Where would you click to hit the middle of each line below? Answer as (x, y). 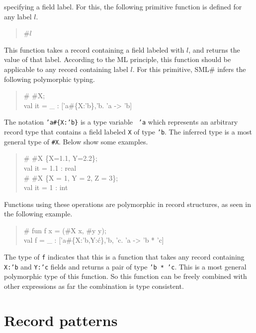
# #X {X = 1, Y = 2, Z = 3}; (71, 177)
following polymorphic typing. (49, 79)
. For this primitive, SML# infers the (189, 69)
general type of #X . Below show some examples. (76, 141)
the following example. (38, 214)
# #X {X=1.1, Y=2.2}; (60, 158)
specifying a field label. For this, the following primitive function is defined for (123, 6)
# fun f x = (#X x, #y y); (65, 230)
